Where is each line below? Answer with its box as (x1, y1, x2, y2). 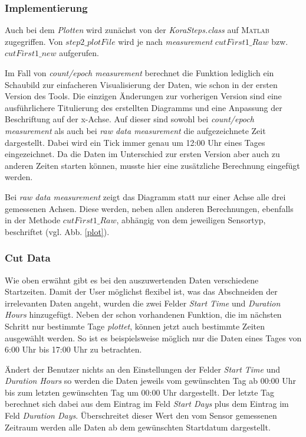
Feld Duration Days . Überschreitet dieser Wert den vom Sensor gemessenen (5, 409, 277, 422)
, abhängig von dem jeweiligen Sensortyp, (116, 214, 266, 226)
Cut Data (5, 250, 51, 265)
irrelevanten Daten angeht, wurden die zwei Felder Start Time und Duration (5, 296, 281, 309)
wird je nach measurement (118, 35, 213, 47)
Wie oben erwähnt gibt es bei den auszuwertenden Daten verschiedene (5, 273, 259, 286)
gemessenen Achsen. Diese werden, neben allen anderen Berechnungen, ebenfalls (5, 202, 294, 214)
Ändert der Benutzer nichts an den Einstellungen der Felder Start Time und (5, 363, 281, 375)
